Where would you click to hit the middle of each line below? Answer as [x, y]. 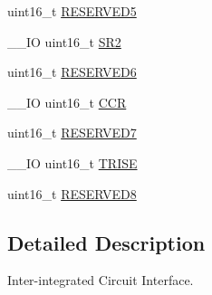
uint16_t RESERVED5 [72, 11]
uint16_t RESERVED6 [72, 72]
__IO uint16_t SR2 [64, 41]
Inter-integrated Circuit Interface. [101, 280]
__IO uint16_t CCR [67, 102]
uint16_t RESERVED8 [72, 193]
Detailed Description [106, 242]
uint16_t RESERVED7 [72, 133]
